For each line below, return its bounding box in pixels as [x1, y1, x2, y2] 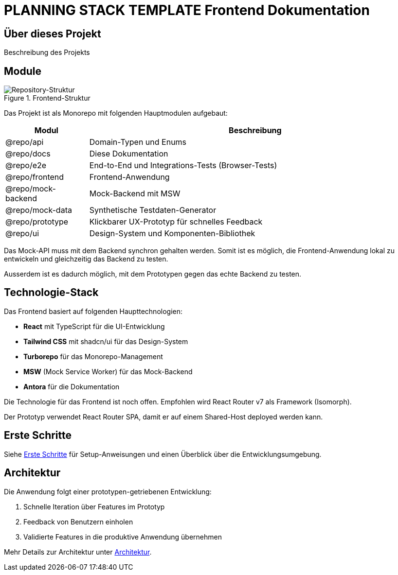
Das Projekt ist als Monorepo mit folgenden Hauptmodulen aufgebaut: [4, 109, 228, 118]
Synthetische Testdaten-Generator [89, 205, 217, 215]
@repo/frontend [5, 172, 64, 182]
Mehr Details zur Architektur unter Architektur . [4, 547, 152, 556]
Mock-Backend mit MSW [89, 189, 181, 199]
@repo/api [5, 137, 44, 147]
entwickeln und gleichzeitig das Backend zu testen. [4, 255, 168, 263]
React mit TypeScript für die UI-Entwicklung [23, 322, 165, 331]
